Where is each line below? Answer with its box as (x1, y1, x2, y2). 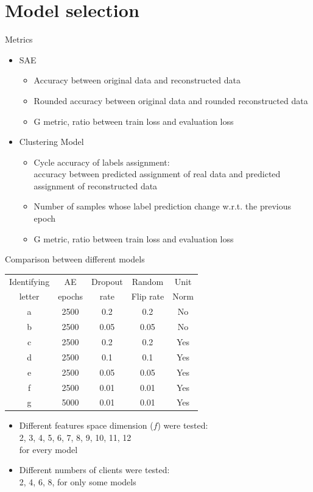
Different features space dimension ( (19, 419, 153, 432)
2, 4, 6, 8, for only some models (19, 475, 136, 488)
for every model (19, 443, 78, 455)
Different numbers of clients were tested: (19, 463, 170, 476)
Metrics (5, 33, 33, 46)
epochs (58, 290, 83, 303)
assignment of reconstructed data (33, 179, 158, 192)
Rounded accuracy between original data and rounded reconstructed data (33, 94, 308, 107)
